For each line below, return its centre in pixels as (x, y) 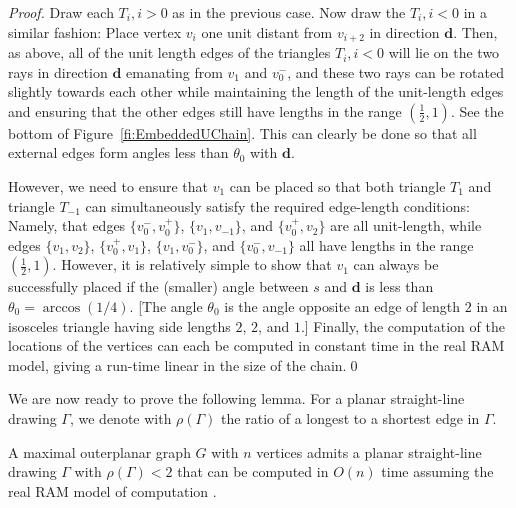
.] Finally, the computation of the (402, 325)
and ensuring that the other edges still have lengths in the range (205, 110)
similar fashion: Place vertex (95, 31)
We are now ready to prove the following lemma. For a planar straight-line (236, 398)
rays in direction (58, 71)
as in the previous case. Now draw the (289, 12)
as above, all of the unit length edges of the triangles (169, 52)
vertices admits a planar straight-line (369, 451)
